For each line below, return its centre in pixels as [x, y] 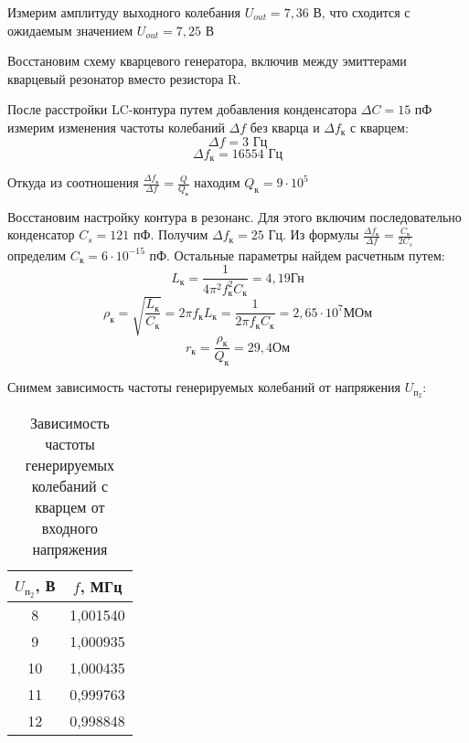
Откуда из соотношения [73, 182]
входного [70, 528]
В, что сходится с [362, 12]
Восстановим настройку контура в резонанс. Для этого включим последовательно [234, 216]
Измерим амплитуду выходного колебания [124, 12]
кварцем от [70, 507]
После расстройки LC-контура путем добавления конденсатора [182, 109]
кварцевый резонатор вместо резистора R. [124, 78]
